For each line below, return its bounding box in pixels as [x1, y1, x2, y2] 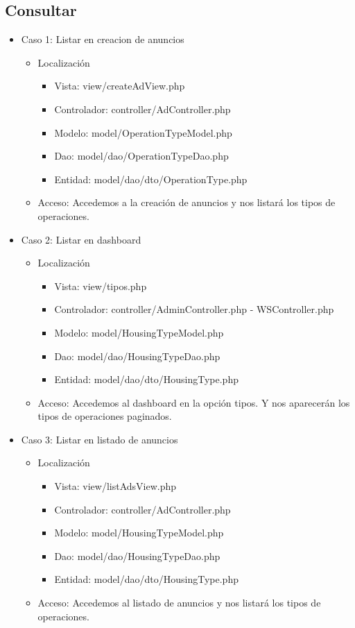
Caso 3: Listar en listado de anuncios [21, 432, 178, 446]
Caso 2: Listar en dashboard [21, 232, 141, 246]
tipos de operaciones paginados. [37, 409, 172, 423]
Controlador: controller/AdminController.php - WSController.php [54, 302, 334, 316]
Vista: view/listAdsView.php [54, 479, 177, 493]
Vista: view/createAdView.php [54, 78, 185, 93]
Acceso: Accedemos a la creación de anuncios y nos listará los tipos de [37, 195, 336, 210]
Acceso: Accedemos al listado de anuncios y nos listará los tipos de [37, 595, 321, 610]
